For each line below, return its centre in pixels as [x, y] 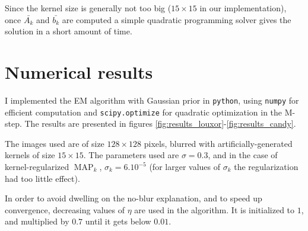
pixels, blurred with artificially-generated [218, 143]
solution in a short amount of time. [69, 31]
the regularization [266, 166]
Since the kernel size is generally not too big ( [88, 8]
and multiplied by [37, 221]
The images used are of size [55, 143]
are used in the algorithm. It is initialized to [215, 209]
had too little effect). [42, 178]
